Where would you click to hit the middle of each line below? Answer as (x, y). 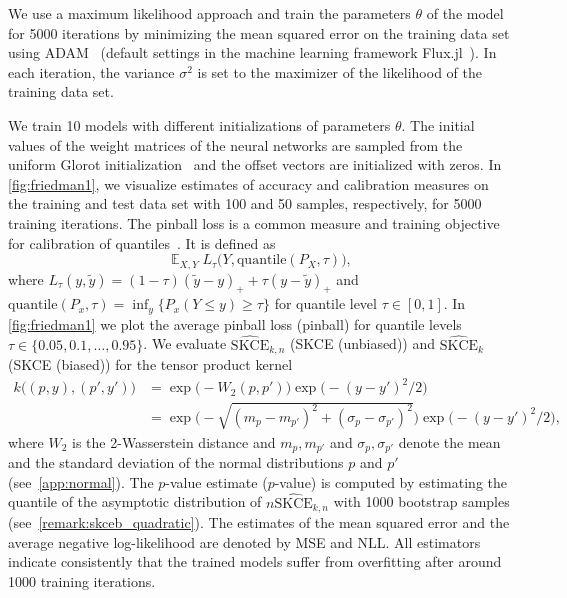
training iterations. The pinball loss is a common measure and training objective (254, 222)
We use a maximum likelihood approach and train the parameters (209, 13)
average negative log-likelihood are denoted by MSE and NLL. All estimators (244, 541)
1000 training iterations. (82, 580)
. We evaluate (185, 343)
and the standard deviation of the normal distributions (176, 462)
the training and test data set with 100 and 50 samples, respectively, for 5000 (245, 203)
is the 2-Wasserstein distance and (174, 441)
